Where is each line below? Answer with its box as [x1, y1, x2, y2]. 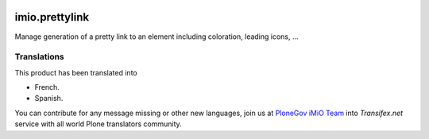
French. [34, 83, 60, 92]
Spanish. [34, 94, 64, 103]
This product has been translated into [14, 68, 138, 77]
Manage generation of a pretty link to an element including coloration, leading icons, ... [14, 32, 299, 41]
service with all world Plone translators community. [14, 119, 182, 129]
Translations [14, 52, 65, 63]
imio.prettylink [14, 10, 90, 24]
